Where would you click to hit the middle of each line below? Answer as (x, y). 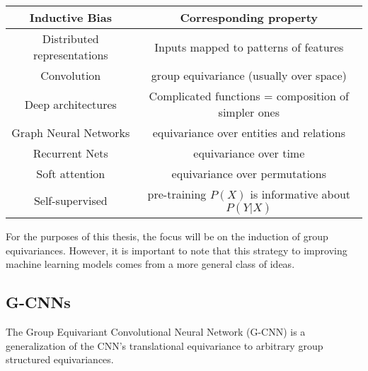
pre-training (177, 194)
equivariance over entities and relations (249, 132)
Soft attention (71, 173)
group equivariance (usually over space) (249, 75)
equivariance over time (249, 153)
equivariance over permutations (249, 173)
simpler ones (249, 112)
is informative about (300, 194)
